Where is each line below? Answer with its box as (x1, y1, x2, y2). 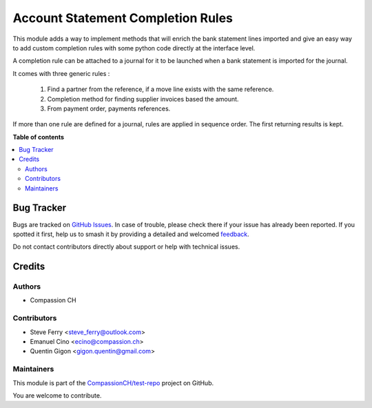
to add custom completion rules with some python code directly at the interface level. (12, 43, 256, 52)
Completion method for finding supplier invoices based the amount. (47, 95, 239, 103)
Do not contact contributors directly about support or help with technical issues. (12, 242, 240, 251)
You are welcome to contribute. (12, 391, 102, 400)
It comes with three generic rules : (12, 69, 110, 77)
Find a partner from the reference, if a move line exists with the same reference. (47, 85, 274, 93)
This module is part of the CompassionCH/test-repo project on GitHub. (12, 378, 214, 387)
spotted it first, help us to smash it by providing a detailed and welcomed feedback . (12, 230, 249, 238)
